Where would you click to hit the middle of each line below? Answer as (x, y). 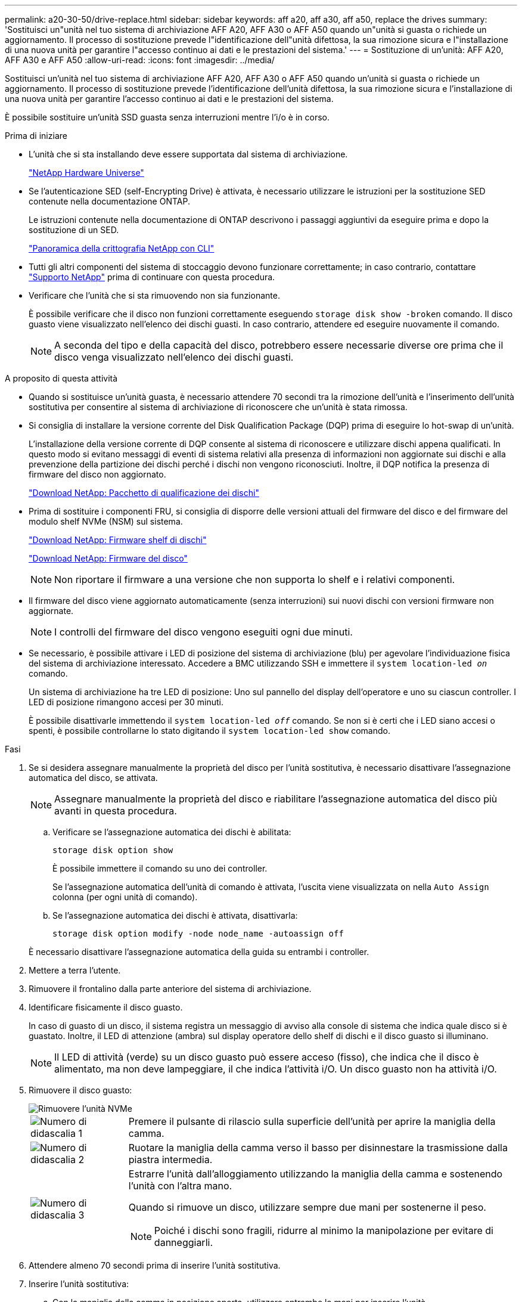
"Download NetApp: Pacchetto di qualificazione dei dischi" (144, 493)
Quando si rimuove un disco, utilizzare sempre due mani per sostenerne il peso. (307, 1207)
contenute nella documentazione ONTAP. (109, 201)
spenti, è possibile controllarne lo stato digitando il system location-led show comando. (209, 731)
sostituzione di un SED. (74, 230)
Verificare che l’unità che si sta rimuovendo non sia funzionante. (154, 295)
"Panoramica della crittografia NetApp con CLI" (122, 248)
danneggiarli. (183, 1242)
